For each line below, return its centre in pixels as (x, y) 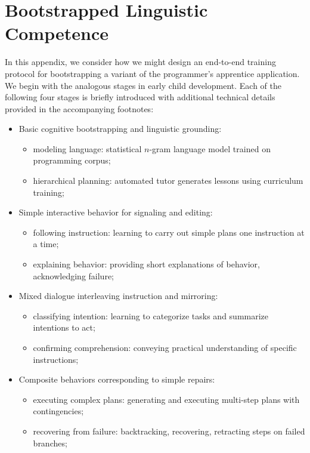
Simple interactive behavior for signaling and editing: (116, 212)
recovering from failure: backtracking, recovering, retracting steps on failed (169, 431)
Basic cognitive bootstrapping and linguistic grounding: (120, 129)
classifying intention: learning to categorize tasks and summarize (151, 315)
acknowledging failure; (73, 275)
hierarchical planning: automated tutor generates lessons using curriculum (168, 181)
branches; (50, 443)
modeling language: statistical (87, 148)
